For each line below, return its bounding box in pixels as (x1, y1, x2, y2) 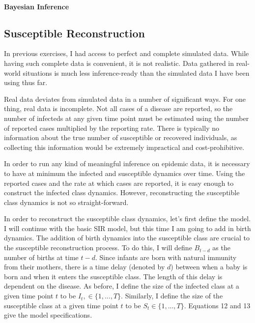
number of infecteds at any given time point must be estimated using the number (4, 113, 249, 123)
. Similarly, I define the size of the (121, 291, 223, 301)
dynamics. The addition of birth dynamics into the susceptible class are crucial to (4, 233, 250, 243)
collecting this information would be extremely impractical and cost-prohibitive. (4, 142, 245, 152)
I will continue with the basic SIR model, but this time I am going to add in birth (4, 223, 251, 233)
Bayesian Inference (4, 1, 69, 11)
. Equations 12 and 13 (184, 300, 251, 310)
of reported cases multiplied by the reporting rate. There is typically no (4, 122, 219, 133)
